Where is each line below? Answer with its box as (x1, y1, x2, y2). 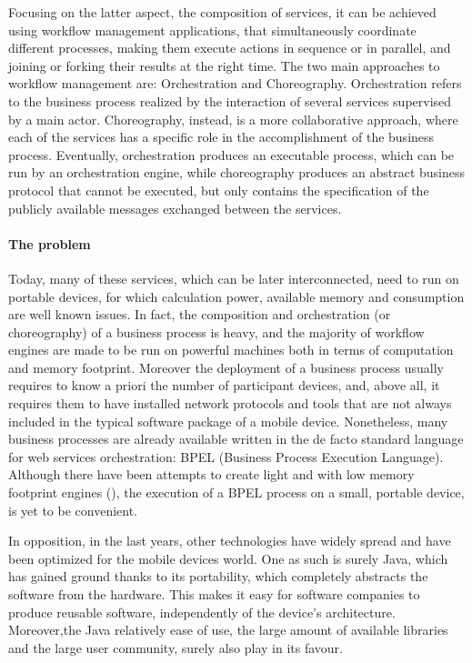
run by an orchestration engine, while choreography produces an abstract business (8, 163, 466, 182)
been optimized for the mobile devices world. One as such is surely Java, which (8, 548, 448, 568)
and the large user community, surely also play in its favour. (8, 638, 343, 657)
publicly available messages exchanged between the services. (8, 198, 342, 217)
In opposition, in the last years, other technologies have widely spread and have (8, 531, 451, 550)
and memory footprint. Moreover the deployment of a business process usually (8, 357, 444, 377)
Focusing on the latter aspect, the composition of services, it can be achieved (8, 3, 437, 21)
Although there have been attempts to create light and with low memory (8, 465, 415, 484)
